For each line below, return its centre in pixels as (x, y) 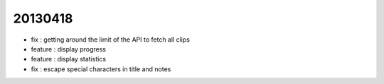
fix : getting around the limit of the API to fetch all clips (110, 40)
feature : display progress (69, 49)
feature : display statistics (69, 59)
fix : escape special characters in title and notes (101, 69)
